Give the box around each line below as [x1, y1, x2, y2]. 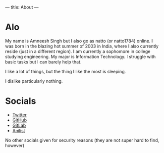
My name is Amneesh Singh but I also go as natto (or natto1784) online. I [5, 38, 153, 44]
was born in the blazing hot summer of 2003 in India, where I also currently [5, 43, 159, 49]
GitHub [12, 117, 27, 123]
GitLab [12, 122, 26, 128]
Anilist [12, 127, 25, 133]
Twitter [12, 111, 27, 118]
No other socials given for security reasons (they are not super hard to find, [5, 137, 160, 143]
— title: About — [5, 4, 39, 10]
